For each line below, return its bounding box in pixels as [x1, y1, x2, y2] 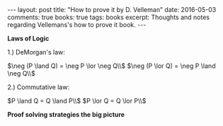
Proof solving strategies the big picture [7, 110, 125, 118]
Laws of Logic [7, 34, 50, 42]
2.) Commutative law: [7, 83, 69, 91]
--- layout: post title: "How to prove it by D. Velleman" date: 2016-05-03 [7, 6, 217, 13]
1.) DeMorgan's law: [7, 48, 66, 56]
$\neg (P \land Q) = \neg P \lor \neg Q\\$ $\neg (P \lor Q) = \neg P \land [7, 62, 216, 70]
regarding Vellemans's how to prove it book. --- [7, 21, 147, 29]
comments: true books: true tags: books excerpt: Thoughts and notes [7, 13, 210, 21]
